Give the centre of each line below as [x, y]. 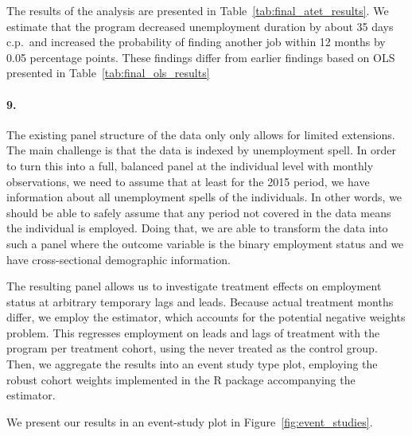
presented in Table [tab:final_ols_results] [108, 73]
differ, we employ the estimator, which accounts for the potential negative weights [206, 317]
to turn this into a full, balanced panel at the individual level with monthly [190, 165]
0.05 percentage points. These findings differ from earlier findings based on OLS [201, 57]
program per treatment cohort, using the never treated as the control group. [192, 348]
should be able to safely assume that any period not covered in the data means [199, 212]
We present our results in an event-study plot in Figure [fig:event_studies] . [190, 421]
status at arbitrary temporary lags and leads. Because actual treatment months [200, 301]
